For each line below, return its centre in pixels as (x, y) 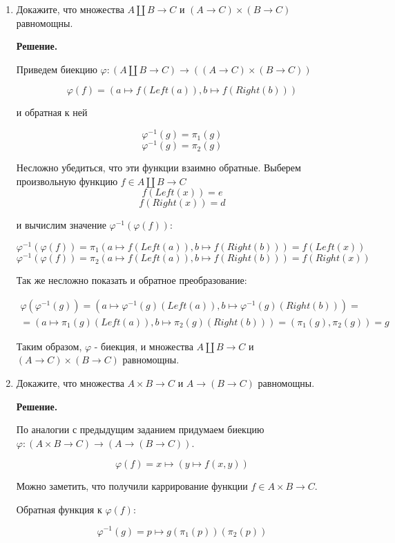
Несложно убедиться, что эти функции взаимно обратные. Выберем (158, 168)
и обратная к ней (52, 112)
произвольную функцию (67, 181)
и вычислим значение (61, 225)
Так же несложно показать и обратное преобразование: (132, 280)
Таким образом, (49, 346)
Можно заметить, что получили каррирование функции (132, 486)
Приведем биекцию (57, 69)
